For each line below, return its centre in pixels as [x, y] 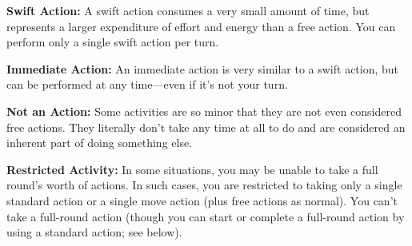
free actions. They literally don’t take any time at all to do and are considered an [206, 127]
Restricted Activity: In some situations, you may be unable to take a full [192, 169]
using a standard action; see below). [94, 232]
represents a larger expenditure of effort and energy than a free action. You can [201, 26]
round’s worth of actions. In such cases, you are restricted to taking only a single [204, 185]
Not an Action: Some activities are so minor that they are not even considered [204, 111]
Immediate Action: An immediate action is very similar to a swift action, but [203, 68]
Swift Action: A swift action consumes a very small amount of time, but [188, 10]
